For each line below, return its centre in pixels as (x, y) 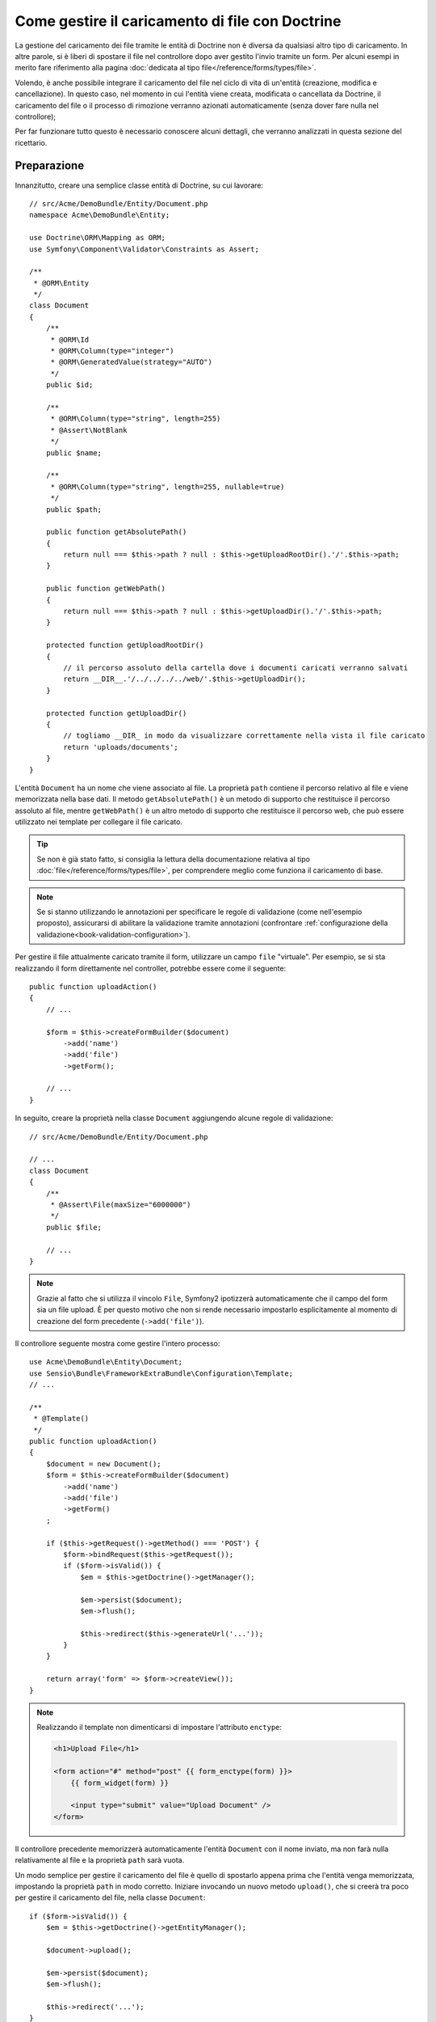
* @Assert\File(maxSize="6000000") (121, 1205)
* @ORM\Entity (61, 283)
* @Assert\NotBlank (89, 430)
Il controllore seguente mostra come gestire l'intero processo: (117, 1343)
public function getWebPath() (105, 589)
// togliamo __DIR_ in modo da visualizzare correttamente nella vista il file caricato (244, 736)
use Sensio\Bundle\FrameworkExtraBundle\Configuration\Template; (161, 1373)
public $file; (74, 1227)
